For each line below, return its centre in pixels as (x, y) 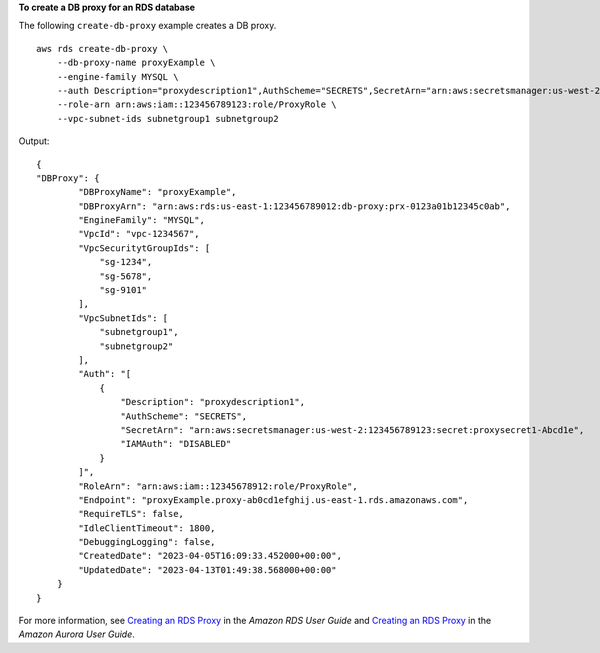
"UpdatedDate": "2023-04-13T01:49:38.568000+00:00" (207, 569)
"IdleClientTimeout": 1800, (147, 528)
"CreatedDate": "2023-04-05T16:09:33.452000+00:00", (210, 556)
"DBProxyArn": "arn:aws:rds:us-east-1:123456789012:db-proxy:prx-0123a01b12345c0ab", (294, 206)
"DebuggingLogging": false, (147, 542)
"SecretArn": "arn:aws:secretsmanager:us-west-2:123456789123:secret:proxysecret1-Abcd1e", (352, 429)
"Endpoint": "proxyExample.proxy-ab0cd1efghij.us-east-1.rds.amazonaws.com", (273, 499)
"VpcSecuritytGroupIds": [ (144, 248)
